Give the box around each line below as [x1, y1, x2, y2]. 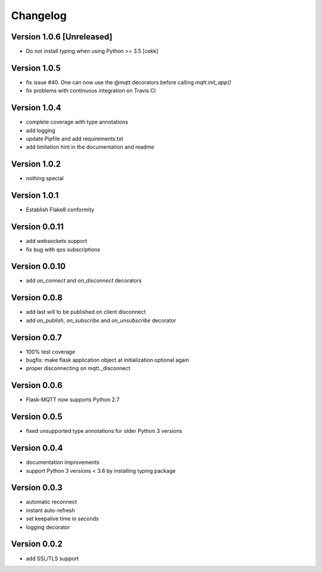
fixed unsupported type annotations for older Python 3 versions [26, 428, 182, 435]
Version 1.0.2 [11, 159, 61, 170]
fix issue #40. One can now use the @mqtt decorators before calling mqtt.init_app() [26, 78, 232, 86]
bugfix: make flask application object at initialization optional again [26, 356, 190, 364]
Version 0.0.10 [11, 262, 66, 272]
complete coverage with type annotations [26, 118, 128, 125]
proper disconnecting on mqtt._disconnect [26, 365, 131, 372]
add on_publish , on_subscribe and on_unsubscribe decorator [26, 316, 177, 324]
